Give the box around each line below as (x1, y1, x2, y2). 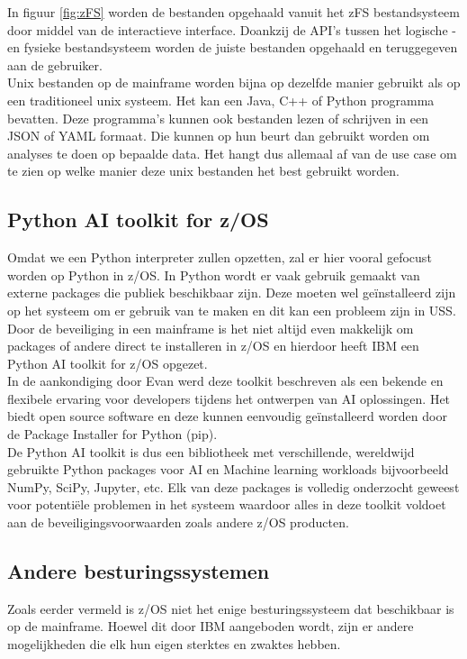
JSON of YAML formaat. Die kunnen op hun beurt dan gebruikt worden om (7, 126, 430, 145)
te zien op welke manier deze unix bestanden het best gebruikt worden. (7, 161, 400, 180)
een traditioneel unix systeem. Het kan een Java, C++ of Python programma (7, 90, 435, 109)
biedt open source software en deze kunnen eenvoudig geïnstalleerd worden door (7, 407, 447, 426)
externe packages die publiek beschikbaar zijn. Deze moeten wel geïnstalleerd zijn (7, 283, 456, 302)
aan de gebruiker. (7, 55, 103, 74)
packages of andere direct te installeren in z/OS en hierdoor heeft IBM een (7, 336, 419, 355)
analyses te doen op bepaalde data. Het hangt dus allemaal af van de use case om (7, 143, 457, 162)
